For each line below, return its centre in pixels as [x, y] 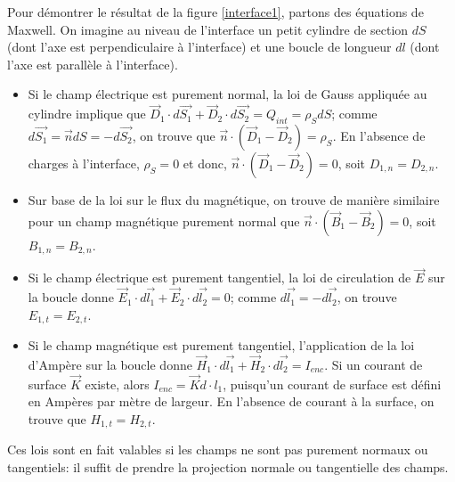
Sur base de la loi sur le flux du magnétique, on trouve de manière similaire [234, 199]
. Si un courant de [374, 364]
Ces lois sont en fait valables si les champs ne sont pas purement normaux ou [218, 449]
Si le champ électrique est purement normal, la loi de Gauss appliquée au [227, 94]
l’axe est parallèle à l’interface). [93, 64]
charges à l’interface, [84, 163]
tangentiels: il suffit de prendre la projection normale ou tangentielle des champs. [228, 466]
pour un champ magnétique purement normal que [164, 221]
